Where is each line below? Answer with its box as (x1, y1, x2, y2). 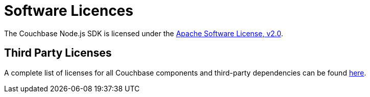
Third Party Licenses (4, 46, 112, 60)
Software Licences (4, 2, 134, 19)
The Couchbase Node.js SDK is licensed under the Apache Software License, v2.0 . (4, 29, 283, 38)
